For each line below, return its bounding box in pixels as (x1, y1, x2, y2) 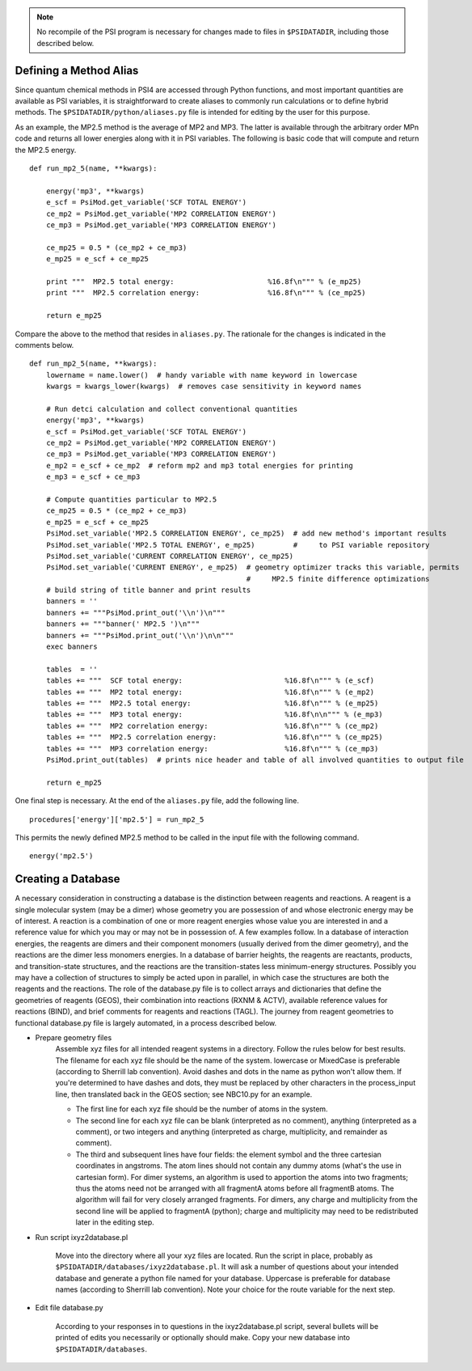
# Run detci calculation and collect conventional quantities (45, 404, 298, 413)
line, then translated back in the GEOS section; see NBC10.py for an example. (55, 1089, 313, 1099)
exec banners (45, 642, 98, 651)
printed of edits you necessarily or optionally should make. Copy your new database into (55, 1333, 351, 1343)
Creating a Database (15, 872, 120, 886)
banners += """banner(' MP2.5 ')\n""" (45, 620, 200, 628)
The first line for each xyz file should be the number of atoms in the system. (75, 1104, 328, 1114)
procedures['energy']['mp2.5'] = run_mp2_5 (29, 815, 204, 824)
